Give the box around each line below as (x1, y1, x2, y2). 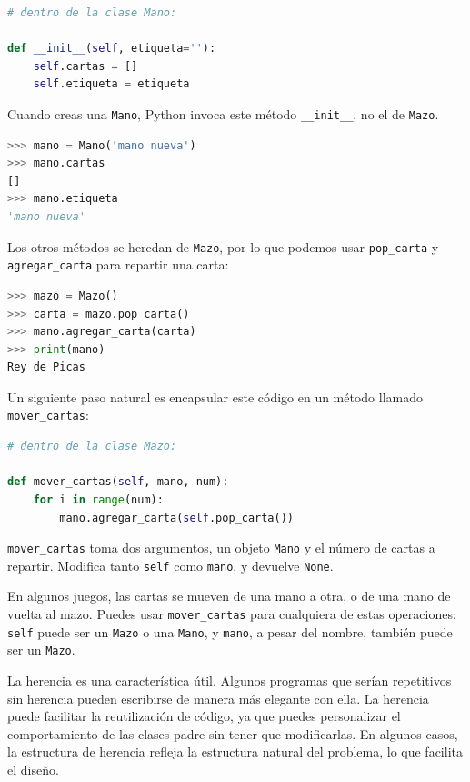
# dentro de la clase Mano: (7, 6, 177, 19)
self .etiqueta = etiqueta (33, 77, 190, 91)
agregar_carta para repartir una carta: (7, 255, 229, 274)
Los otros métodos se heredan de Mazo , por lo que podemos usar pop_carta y (7, 237, 439, 256)
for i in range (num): (33, 493, 164, 506)
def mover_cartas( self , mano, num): (7, 475, 229, 489)
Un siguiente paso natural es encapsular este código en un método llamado (7, 387, 424, 406)
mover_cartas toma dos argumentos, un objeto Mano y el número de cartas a (7, 538, 435, 557)
